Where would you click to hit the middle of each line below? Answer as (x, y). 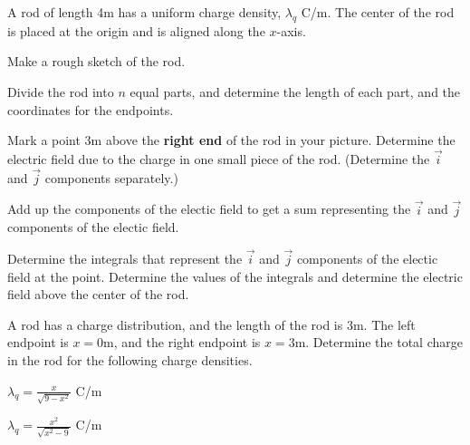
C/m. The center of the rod (378, 12)
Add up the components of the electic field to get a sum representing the (209, 209)
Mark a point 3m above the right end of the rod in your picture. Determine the (231, 140)
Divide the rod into (61, 91)
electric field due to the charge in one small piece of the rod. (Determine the (219, 158)
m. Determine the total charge (379, 342)
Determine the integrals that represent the (125, 259)
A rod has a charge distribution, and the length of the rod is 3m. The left (211, 324)
